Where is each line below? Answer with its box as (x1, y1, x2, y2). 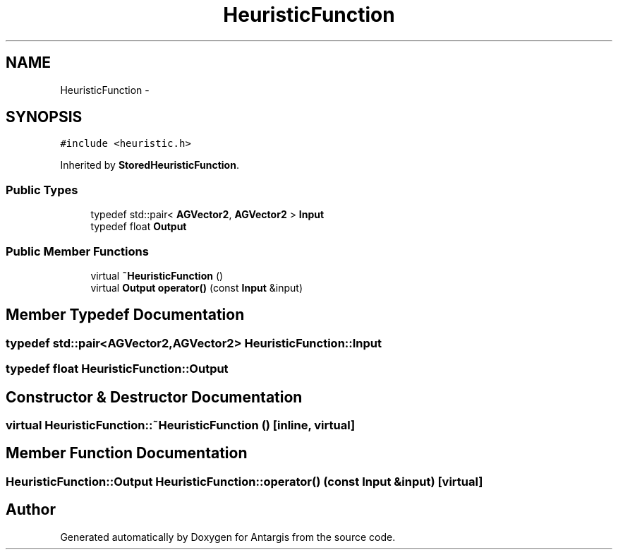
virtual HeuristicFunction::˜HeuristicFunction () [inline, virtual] (6, 418, 356, 432)
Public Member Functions (6, 244, 149, 258)
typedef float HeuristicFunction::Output (6, 362, 229, 376)
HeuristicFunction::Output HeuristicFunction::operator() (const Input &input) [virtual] (6, 474, 483, 489)
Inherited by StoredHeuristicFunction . (60, 159, 239, 172)
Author (6, 501, 56, 519)
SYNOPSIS (6, 108, 83, 126)
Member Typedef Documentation (6, 306, 245, 324)
